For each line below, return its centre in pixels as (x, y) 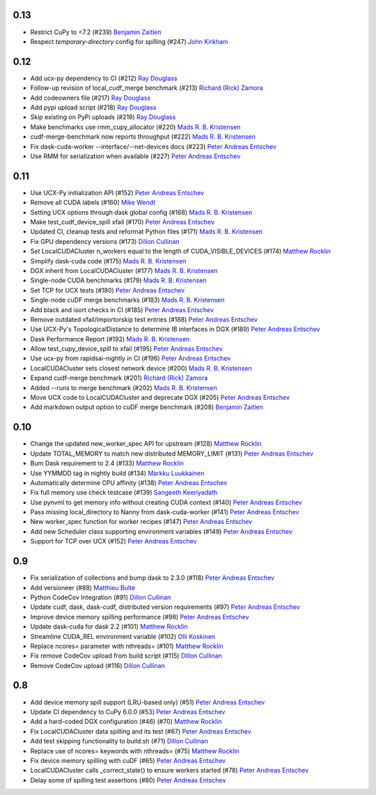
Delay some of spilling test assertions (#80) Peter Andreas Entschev (128, 780)
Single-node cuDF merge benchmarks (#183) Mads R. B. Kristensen (128, 300)
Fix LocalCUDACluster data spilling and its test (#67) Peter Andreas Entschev (141, 731)
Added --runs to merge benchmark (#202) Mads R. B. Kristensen (124, 387)
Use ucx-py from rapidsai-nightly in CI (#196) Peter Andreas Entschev (131, 358)
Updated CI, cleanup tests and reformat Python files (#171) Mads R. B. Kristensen (147, 232)
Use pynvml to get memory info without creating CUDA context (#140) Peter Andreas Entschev (166, 502)
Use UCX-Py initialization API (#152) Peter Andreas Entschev (117, 192)
